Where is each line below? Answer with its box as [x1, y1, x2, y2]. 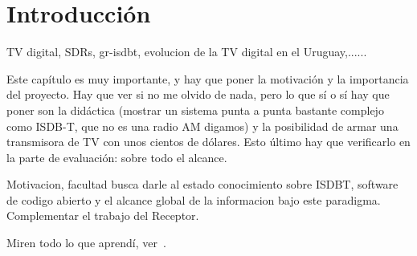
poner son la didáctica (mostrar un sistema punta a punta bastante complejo [6, 101, 384, 118]
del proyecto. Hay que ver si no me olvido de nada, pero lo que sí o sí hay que [6, 86, 390, 103]
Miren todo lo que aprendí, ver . [6, 234, 166, 251]
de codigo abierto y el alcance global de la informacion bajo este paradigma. [6, 191, 381, 208]
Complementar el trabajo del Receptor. [6, 207, 199, 224]
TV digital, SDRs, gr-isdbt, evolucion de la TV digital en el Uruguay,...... [6, 43, 367, 60]
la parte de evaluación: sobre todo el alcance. [6, 148, 227, 165]
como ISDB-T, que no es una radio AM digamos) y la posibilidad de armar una [6, 117, 399, 134]
